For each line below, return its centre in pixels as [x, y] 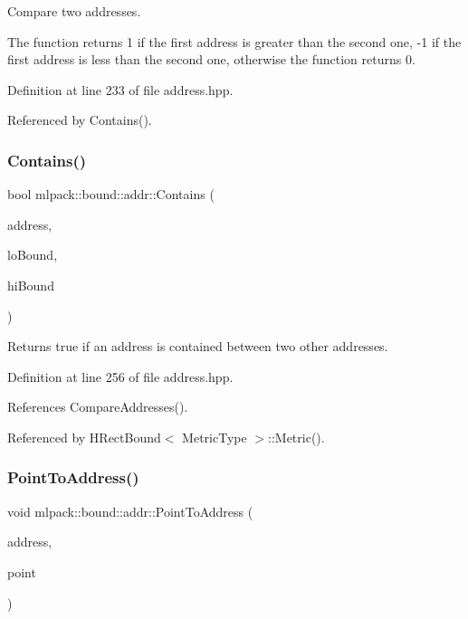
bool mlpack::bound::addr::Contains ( [111, 194]
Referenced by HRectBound [84, 437]
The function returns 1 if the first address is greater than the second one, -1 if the [234, 41]
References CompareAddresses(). [98, 407]
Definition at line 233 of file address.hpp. [120, 89]
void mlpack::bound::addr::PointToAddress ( [130, 511]
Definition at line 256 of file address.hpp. [120, 376]
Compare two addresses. [74, 11]
